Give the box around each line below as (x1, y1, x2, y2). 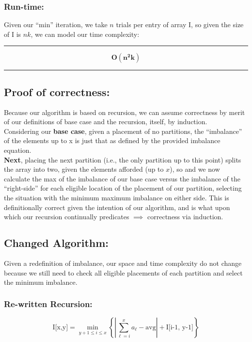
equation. (4, 145, 31, 155)
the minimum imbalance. (4, 277, 78, 287)
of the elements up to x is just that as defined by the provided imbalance (4, 135, 220, 146)
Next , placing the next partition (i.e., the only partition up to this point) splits (4, 154, 241, 164)
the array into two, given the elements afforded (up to (4, 164, 164, 174)
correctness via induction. (147, 212, 223, 222)
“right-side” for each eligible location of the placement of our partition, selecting (4, 183, 242, 193)
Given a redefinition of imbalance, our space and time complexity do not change (4, 258, 242, 268)
